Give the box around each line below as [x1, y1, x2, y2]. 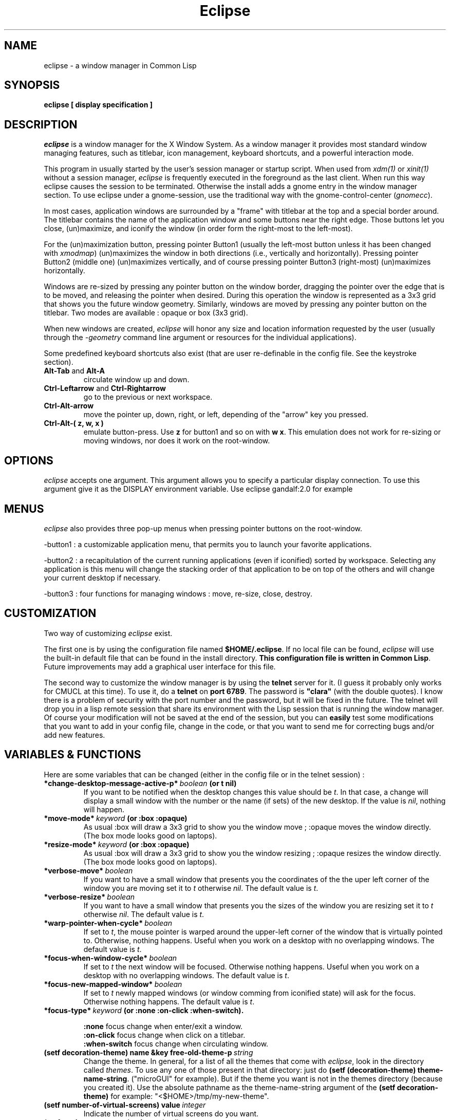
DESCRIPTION [4, 118, 78, 131]
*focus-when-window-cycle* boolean [44, 953, 177, 962]
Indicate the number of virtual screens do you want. [83, 1109, 259, 1118]
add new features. [44, 730, 105, 739]
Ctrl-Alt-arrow [44, 401, 94, 410]
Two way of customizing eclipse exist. [44, 628, 173, 638]
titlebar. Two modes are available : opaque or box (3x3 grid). [44, 308, 248, 318]
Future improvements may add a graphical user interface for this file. [44, 662, 276, 671]
